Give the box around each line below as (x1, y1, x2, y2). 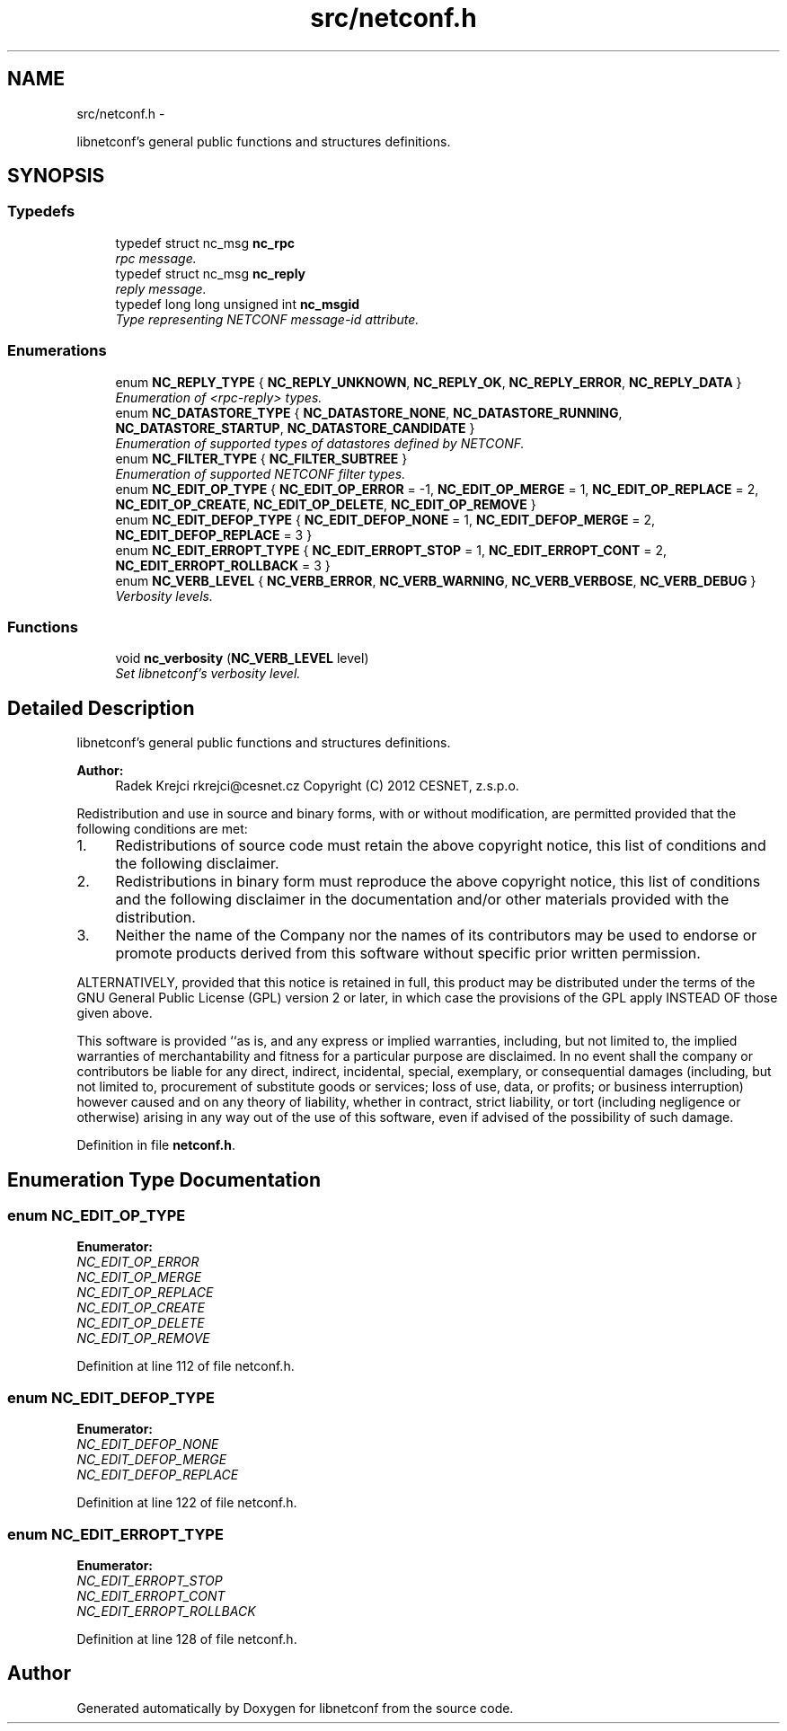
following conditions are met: (76, 821, 248, 837)
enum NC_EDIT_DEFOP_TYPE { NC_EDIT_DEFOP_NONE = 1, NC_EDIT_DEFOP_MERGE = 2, (115, 511, 656, 527)
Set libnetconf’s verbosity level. (115, 666, 301, 682)
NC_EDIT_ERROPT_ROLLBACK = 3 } (115, 557, 331, 573)
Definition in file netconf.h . (76, 1137, 235, 1153)
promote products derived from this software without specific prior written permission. (115, 944, 701, 963)
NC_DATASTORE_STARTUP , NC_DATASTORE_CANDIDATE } (115, 420, 475, 436)
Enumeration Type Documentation (7, 1168, 321, 1191)
